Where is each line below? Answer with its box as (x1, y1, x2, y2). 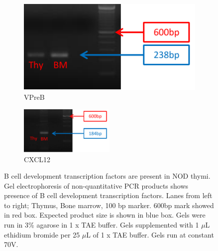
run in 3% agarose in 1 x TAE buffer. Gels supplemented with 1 (4, 220, 199, 230)
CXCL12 (24, 154, 51, 164)
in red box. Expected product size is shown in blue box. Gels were (4, 210, 206, 220)
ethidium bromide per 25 (4, 229, 80, 240)
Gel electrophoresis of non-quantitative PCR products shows (4, 180, 189, 191)
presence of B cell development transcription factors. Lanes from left (4, 190, 213, 201)
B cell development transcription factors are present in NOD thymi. (4, 171, 211, 181)
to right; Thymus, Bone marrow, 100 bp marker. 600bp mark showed (4, 200, 214, 210)
